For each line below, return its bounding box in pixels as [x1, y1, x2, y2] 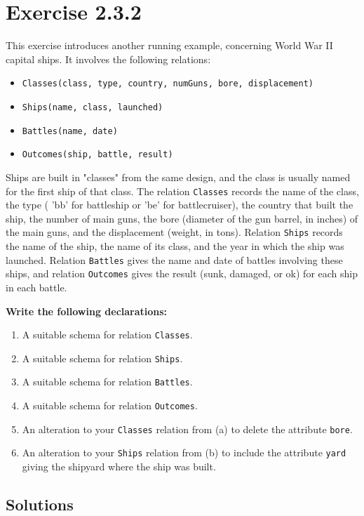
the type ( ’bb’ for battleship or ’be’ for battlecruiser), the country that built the [6, 197, 353, 212]
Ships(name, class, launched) [22, 102, 163, 112]
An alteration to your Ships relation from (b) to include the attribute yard [22, 445, 346, 460]
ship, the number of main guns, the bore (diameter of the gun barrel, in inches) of [6, 211, 358, 225]
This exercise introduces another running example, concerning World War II [6, 38, 333, 53]
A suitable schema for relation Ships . [22, 350, 183, 365]
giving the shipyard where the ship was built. [22, 459, 216, 474]
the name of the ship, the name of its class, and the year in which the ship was [6, 239, 344, 253]
